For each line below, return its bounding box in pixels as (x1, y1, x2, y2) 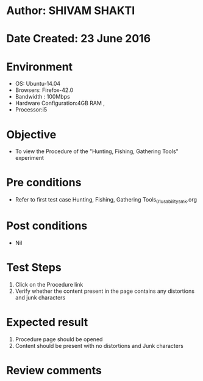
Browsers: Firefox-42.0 (15, 86, 74, 94)
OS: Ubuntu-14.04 (15, 80, 61, 88)
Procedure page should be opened (15, 335, 103, 343)
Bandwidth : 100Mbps (15, 93, 70, 100)
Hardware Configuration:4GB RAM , (15, 99, 105, 107)
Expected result (6, 315, 88, 330)
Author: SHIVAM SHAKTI (6, 4, 135, 18)
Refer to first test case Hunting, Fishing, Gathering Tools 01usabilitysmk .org (15, 196, 197, 205)
